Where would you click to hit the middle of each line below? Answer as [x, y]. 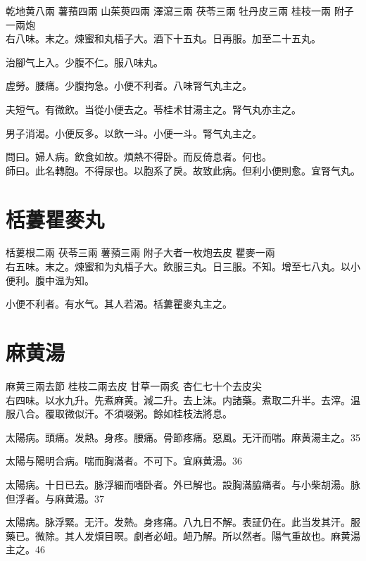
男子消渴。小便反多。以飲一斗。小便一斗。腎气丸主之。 [134, 133]
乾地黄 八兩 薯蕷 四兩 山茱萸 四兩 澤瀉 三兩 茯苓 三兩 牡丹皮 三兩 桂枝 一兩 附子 [180, 11]
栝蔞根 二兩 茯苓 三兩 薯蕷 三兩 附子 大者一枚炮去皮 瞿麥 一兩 [140, 252]
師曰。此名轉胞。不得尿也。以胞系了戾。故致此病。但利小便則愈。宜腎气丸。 [183, 170]
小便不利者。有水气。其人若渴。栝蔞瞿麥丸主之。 [119, 304]
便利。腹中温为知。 [50, 280]
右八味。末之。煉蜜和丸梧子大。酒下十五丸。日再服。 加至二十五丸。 [163, 38]
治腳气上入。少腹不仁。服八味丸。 [84, 62]
